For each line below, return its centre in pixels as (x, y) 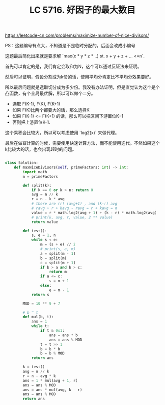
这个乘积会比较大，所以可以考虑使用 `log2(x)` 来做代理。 (62, 133)
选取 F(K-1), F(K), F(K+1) (36, 104)
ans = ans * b (63, 335)
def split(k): (37, 185)
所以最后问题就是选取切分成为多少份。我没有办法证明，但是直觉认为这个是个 (82, 87)
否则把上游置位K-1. (31, 122)
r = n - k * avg (48, 199)
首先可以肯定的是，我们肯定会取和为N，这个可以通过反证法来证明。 (73, 66)
